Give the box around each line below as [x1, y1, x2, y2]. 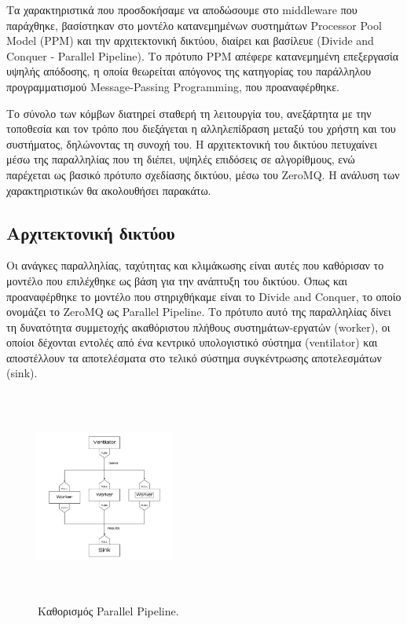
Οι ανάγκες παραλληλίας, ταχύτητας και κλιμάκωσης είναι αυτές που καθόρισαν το [6, 257, 384, 273]
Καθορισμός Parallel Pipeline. [38, 603, 179, 619]
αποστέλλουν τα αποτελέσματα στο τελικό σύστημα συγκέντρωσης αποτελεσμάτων [6, 349, 382, 365]
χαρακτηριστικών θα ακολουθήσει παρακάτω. [6, 182, 211, 198]
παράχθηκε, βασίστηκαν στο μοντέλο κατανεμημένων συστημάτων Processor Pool [6, 17, 382, 33]
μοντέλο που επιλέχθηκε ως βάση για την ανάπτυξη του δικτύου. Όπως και [6, 272, 347, 288]
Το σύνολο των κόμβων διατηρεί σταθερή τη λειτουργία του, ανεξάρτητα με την [6, 105, 372, 121]
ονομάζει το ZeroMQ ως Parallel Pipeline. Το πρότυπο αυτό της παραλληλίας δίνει [6, 303, 391, 320]
